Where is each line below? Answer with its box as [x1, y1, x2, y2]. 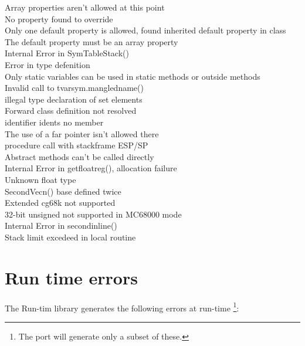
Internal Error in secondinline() [5, 219, 117, 232]
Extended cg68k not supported [5, 196, 116, 209]
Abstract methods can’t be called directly [5, 150, 154, 162]
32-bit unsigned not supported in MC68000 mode [5, 208, 182, 220]
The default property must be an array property [5, 35, 178, 48]
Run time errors [5, 265, 138, 289]
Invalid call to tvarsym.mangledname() [5, 82, 144, 94]
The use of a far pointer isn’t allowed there [5, 127, 159, 140]
